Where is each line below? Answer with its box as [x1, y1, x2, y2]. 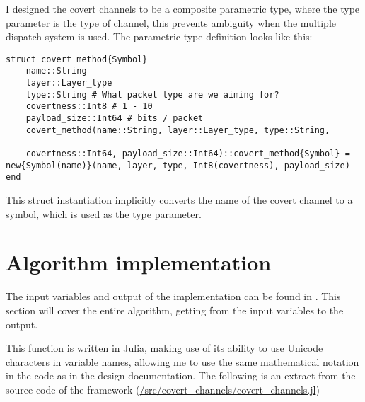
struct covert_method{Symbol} [6, 54, 148, 64]
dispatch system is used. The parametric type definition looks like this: [6, 29, 313, 44]
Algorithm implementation [6, 248, 272, 277]
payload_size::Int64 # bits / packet [25, 113, 204, 124]
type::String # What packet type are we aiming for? [25, 89, 279, 100]
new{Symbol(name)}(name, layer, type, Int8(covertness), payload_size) [6, 160, 350, 171]
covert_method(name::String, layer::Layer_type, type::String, [25, 125, 330, 135]
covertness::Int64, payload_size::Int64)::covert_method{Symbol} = [25, 149, 350, 159]
